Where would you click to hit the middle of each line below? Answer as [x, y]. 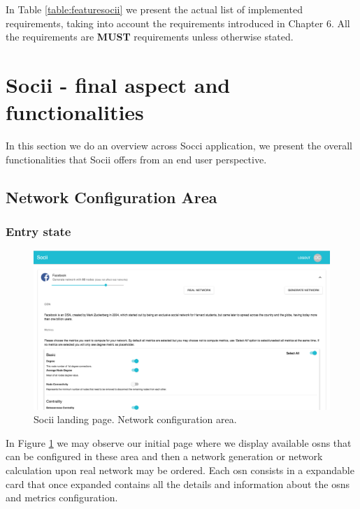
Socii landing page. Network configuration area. [135, 419]
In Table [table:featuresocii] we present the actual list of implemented [154, 9]
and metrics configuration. [62, 497]
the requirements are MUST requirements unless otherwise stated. [150, 37]
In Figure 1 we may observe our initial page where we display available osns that [179, 442]
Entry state [38, 231]
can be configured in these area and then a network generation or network [164, 456]
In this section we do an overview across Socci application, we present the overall [179, 146]
